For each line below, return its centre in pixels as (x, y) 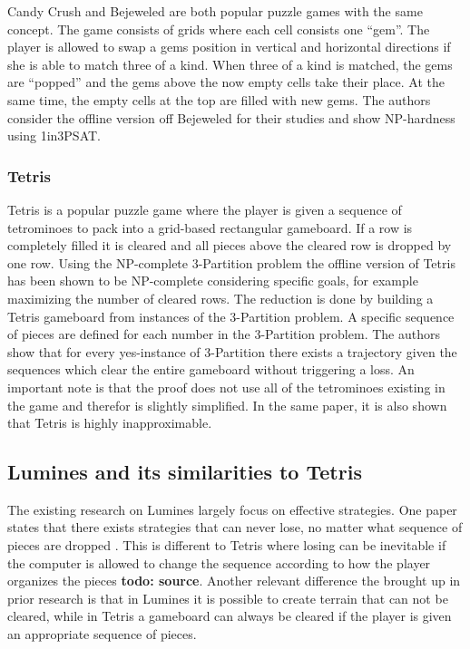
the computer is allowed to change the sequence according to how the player (219, 562)
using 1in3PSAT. (54, 136)
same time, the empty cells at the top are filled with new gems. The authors (219, 99)
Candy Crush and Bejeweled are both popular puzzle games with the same (215, 11)
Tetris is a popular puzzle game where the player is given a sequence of (205, 209)
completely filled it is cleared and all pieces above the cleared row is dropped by (230, 245)
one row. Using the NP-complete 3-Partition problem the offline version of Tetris (231, 262)
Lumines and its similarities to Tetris (185, 472)
